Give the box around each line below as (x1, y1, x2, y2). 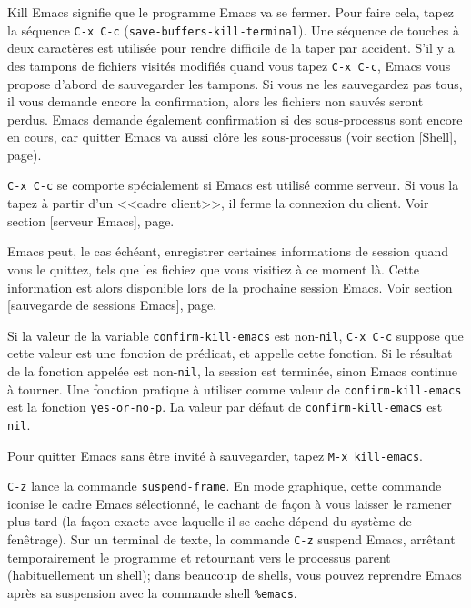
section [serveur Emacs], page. (7, 211, 175, 230)
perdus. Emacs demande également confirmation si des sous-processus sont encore (7, 109, 463, 128)
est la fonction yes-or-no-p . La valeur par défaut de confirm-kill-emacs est (7, 397, 443, 416)
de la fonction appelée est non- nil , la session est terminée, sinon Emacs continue (7, 361, 458, 380)
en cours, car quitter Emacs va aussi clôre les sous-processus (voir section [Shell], (7, 127, 456, 146)
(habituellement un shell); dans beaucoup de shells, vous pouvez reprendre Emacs (7, 565, 462, 584)
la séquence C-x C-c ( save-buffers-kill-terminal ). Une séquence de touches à (7, 20, 459, 39)
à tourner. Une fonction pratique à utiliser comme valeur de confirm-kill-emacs (7, 379, 462, 398)
